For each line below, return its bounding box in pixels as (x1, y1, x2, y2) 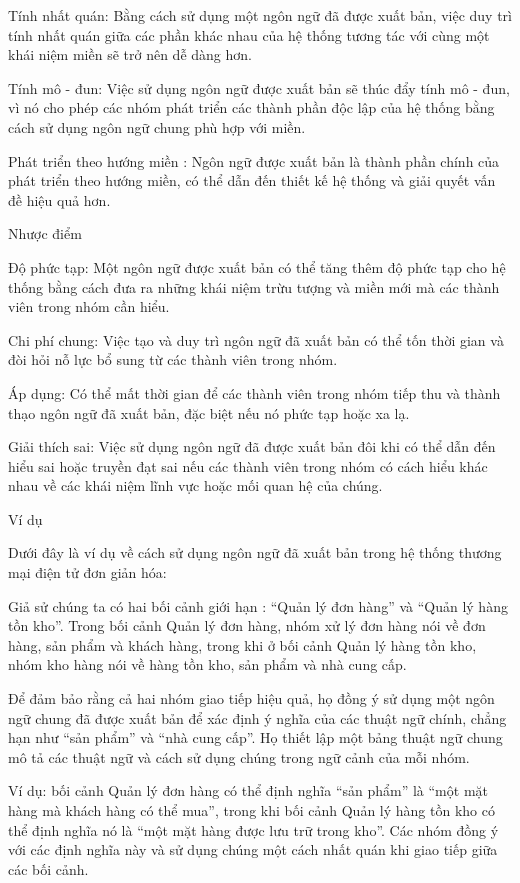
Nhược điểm (8, 223, 82, 244)
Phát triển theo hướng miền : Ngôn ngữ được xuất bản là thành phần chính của (8, 150, 500, 171)
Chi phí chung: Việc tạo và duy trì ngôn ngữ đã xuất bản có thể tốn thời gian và (8, 329, 504, 350)
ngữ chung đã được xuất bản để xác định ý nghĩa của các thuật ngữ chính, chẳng (8, 707, 507, 728)
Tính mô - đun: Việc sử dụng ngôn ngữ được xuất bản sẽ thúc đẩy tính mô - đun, (8, 77, 510, 98)
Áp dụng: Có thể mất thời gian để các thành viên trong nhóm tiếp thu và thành (8, 382, 501, 403)
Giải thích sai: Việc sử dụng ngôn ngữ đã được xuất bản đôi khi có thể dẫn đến (8, 436, 496, 457)
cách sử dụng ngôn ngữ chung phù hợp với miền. (8, 116, 306, 137)
